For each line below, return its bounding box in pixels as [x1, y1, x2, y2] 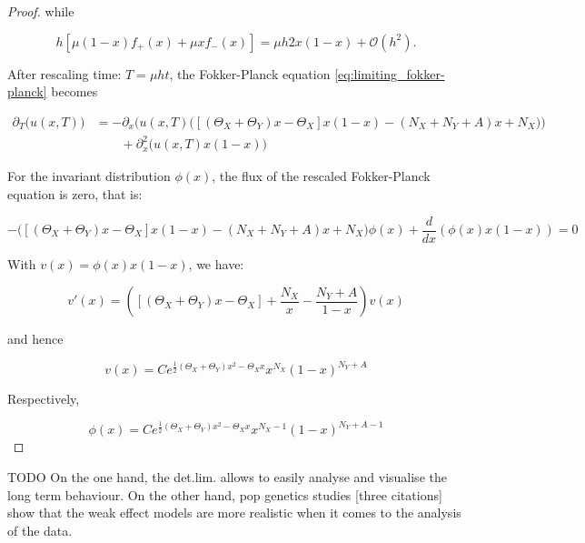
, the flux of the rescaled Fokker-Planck [212, 166, 431, 186]
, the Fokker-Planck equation [169, 64, 331, 83]
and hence [7, 329, 64, 348]
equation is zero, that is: [7, 184, 143, 203]
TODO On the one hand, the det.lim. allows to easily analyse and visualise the [7, 467, 447, 486]
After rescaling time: [7, 64, 122, 83]
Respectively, [7, 389, 80, 408]
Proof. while [7, 2, 74, 20]
